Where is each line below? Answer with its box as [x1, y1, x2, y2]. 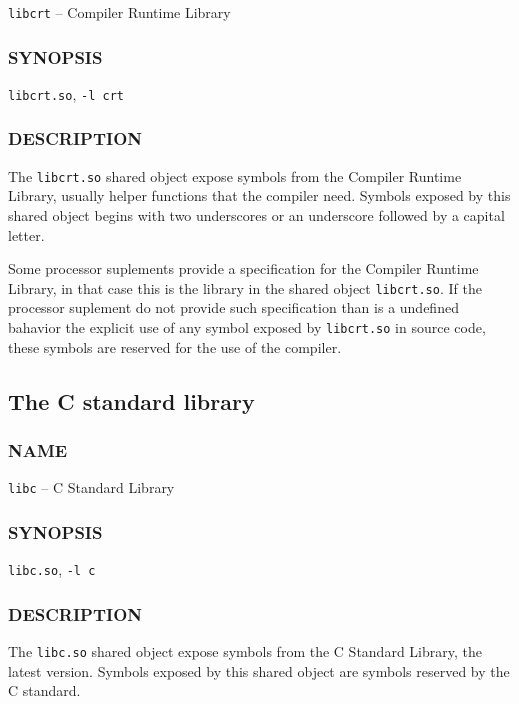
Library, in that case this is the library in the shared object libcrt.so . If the [8, 277, 482, 298]
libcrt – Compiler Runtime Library [8, 2, 231, 22]
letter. [8, 224, 45, 245]
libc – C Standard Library [8, 477, 175, 498]
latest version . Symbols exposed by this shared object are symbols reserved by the [8, 660, 510, 681]
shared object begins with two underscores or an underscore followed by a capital [8, 205, 505, 225]
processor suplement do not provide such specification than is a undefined [8, 297, 459, 318]
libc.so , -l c [8, 559, 96, 580]
